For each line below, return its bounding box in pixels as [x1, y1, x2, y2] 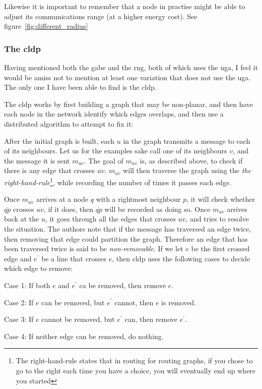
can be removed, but [41, 297, 105, 307]
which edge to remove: [4, 263, 73, 273]
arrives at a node [36, 194, 89, 204]
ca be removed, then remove [79, 280, 166, 290]
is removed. [161, 297, 196, 307]
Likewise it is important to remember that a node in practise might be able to [4, 1, 245, 11]
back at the [4, 213, 39, 224]
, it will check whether [186, 194, 255, 204]
